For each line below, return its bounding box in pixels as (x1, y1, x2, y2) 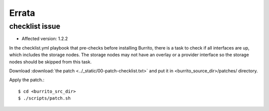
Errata (9, 7, 35, 18)
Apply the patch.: (9, 77, 45, 83)
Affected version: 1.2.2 (21, 36, 68, 42)
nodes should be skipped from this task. (9, 58, 92, 64)
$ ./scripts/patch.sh (18, 96, 71, 101)
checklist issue (9, 22, 61, 31)
